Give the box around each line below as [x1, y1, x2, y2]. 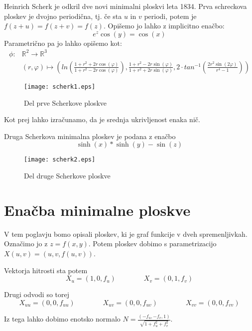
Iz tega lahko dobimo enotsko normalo [4, 314, 121, 324]
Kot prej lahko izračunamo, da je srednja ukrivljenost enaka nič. [4, 114, 200, 125]
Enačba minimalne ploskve [4, 199, 191, 220]
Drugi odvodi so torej [4, 289, 70, 300]
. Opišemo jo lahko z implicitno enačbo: [103, 20, 225, 31]
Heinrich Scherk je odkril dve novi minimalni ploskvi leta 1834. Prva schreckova [4, 1, 247, 11]
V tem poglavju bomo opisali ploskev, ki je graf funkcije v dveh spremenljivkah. [4, 228, 248, 239]
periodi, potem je [144, 10, 197, 21]
